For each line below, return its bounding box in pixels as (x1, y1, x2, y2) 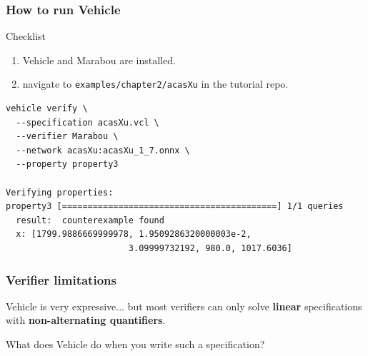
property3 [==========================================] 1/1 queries (6, 201, 344, 212)
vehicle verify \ (6, 103, 88, 114)
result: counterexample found (16, 215, 164, 225)
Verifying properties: (6, 187, 114, 198)
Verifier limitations (6, 270, 116, 288)
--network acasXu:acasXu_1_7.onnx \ (16, 145, 190, 156)
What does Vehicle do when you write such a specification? (6, 337, 265, 351)
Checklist (6, 29, 46, 44)
